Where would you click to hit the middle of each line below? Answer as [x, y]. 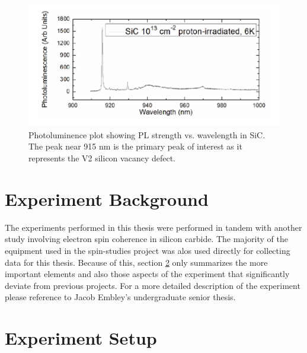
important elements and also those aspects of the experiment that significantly [147, 274]
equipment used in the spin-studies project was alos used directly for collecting [148, 250]
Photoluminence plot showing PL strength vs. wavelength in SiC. [147, 134]
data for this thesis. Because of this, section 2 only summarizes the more [136, 262]
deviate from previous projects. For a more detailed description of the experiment [153, 285]
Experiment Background [107, 198]
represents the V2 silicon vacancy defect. [102, 158]
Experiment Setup [81, 338]
